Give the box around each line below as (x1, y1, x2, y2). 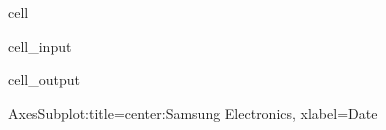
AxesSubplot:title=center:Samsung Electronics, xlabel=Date (8, 102, 378, 123)
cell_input (8, 35, 72, 56)
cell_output (8, 69, 80, 90)
